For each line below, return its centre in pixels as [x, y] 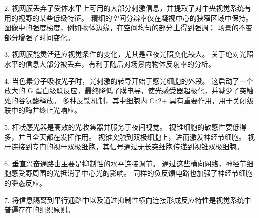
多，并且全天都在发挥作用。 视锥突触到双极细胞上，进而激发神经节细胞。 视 [130, 137]
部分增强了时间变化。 [39, 37]
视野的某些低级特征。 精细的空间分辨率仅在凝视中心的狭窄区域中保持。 [135, 17]
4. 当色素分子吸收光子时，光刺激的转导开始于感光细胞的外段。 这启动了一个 [129, 80]
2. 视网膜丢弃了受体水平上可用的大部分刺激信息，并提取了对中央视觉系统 [124, 8]
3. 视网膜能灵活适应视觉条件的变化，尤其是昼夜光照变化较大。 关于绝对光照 [129, 54]
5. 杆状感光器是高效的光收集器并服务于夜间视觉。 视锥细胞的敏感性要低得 [125, 127]
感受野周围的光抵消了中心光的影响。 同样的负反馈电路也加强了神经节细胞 [132, 173]
